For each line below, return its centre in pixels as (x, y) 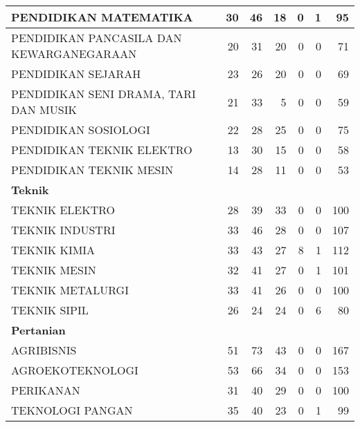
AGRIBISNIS (44, 350)
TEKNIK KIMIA (53, 250)
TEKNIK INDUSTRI (63, 230)
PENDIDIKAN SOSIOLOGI (81, 130)
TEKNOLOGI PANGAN (72, 410)
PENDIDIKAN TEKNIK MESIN (92, 170)
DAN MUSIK (44, 110)
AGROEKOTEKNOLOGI (75, 370)
